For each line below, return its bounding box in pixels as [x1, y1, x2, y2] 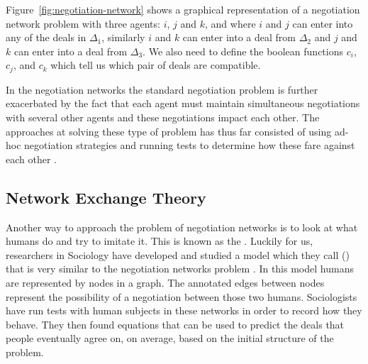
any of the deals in [6, 30, 87, 45]
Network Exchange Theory [6, 186, 206, 208]
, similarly [101, 30, 145, 45]
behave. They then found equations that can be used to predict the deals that [6, 316, 345, 331]
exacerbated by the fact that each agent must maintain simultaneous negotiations [6, 96, 360, 111]
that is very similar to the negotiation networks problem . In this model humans [6, 261, 354, 276]
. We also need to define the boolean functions [143, 43, 343, 58]
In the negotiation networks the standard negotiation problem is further [6, 82, 318, 96]
